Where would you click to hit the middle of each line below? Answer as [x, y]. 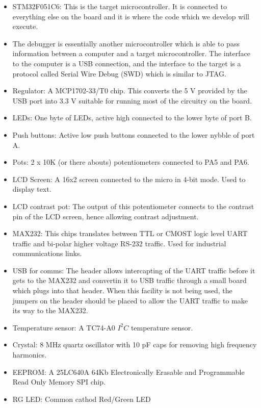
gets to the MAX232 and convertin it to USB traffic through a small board [129, 280]
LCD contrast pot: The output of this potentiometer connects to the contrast [133, 206]
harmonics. [30, 355]
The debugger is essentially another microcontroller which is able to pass [126, 43]
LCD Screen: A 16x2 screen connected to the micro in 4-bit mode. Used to [129, 179]
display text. [32, 189]
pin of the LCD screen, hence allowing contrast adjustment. [106, 216]
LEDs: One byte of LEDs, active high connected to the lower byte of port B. [132, 118]
